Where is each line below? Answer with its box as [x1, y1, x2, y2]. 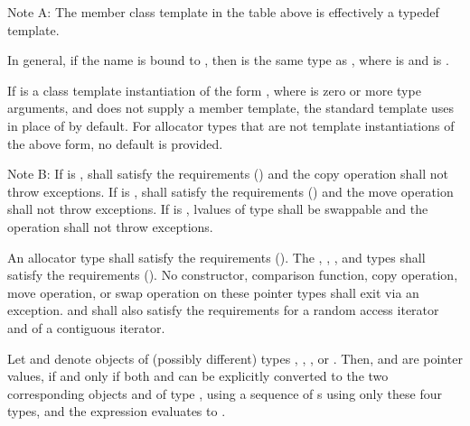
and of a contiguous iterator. [7, 318, 165, 337]
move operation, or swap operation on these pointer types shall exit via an [7, 282, 419, 301]
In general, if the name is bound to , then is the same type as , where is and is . [7, 51, 449, 69]
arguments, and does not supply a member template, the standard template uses [7, 98, 455, 117]
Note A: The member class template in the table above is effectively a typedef [7, 3, 439, 21]
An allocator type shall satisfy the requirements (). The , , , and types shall [7, 247, 426, 266]
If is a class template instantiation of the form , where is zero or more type [7, 80, 421, 99]
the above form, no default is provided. [7, 134, 223, 153]
